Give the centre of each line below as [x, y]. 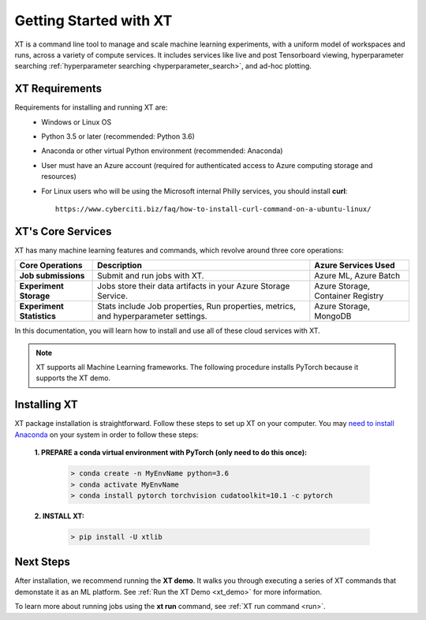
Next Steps [42, 562]
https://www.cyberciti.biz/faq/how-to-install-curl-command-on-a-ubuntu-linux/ [213, 209]
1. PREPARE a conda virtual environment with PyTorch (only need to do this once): [171, 453]
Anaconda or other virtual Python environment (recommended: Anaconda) [162, 151]
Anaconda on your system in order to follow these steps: [106, 435]
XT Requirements [58, 89]
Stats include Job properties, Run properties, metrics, [196, 306]
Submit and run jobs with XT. [151, 276]
